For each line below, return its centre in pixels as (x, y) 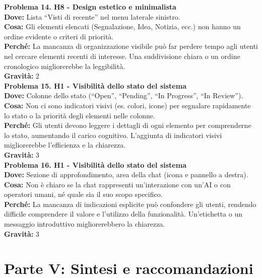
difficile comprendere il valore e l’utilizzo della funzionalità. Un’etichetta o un (123, 214)
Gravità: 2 (22, 76)
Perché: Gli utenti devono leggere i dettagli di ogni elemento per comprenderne (128, 125)
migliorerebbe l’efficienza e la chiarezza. (65, 145)
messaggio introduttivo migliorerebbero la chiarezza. (85, 224)
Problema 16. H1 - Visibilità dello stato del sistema (95, 164)
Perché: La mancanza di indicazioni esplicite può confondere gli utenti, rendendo (130, 204)
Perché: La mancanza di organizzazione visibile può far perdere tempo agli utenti (131, 46)
